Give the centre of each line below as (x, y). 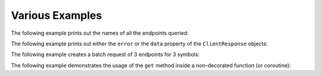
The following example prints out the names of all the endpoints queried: (100, 33)
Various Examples (56, 15)
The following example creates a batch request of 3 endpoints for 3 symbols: (105, 54)
